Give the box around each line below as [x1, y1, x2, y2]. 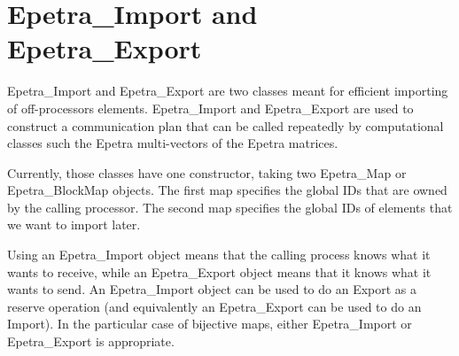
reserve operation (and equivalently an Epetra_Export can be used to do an [7, 297, 422, 315]
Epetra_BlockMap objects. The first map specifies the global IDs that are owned [7, 181, 447, 199]
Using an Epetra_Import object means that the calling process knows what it [7, 245, 431, 264]
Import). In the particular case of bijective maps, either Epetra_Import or [7, 314, 412, 333]
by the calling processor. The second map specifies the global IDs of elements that [7, 197, 453, 216]
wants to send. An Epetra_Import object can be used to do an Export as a [7, 280, 417, 298]
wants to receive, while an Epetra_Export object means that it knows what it [7, 262, 432, 281]
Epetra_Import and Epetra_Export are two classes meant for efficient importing [7, 81, 448, 100]
